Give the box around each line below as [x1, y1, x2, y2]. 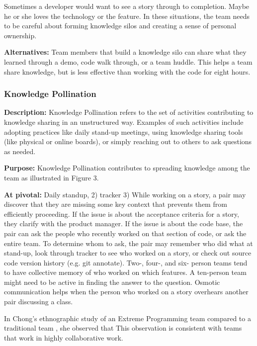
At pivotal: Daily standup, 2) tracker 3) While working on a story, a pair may [4, 189, 246, 199]
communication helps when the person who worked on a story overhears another [4, 286, 249, 297]
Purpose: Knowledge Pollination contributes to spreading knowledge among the [4, 163, 250, 173]
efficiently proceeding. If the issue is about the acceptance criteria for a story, [4, 208, 239, 219]
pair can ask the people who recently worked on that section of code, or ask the [4, 228, 247, 238]
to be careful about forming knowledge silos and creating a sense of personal [4, 20, 237, 31]
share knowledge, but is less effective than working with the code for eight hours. [4, 66, 251, 77]
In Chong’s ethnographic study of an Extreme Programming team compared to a [4, 313, 251, 323]
